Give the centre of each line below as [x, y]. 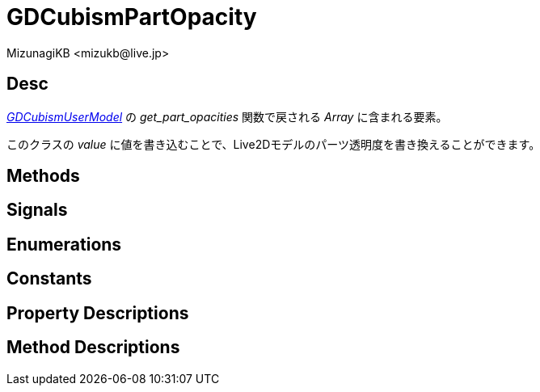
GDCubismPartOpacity [132, 17]
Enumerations [64, 244]
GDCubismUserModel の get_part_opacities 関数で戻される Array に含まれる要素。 [227, 116]
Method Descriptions [93, 348]
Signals [37, 210]
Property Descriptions [98, 313]
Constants [49, 279]
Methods [43, 176]
